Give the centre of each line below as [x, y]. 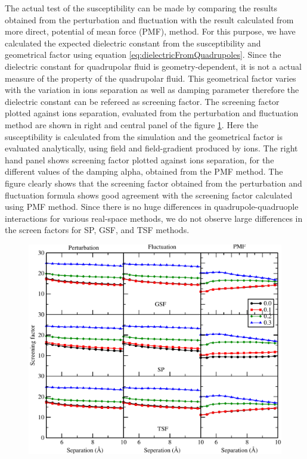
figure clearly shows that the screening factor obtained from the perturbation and [153, 183]
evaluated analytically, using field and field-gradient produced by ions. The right [151, 148]
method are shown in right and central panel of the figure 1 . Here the [131, 124]
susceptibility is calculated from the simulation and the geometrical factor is [144, 136]
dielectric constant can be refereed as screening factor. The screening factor [142, 101]
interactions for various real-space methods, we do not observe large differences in [154, 218]
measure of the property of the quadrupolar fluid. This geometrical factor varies [151, 78]
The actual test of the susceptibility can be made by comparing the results [141, 8]
